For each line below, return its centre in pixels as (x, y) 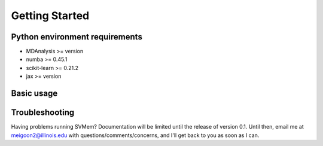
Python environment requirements (77, 37)
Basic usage (34, 94)
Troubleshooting (43, 113)
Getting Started (50, 16)
